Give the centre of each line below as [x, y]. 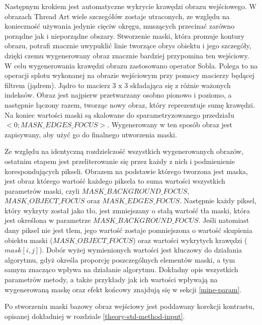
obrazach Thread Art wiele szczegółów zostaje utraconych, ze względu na [117, 16]
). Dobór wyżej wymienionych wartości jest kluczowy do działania [141, 250]
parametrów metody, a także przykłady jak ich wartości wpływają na [111, 279]
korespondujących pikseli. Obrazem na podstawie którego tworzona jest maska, [126, 171]
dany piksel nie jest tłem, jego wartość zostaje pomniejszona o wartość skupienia [128, 230]
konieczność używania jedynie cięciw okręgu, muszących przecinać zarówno [120, 26]
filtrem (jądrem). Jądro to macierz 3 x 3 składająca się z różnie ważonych [118, 85]
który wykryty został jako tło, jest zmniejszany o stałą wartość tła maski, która [127, 210]
